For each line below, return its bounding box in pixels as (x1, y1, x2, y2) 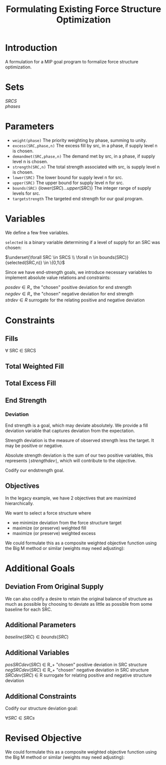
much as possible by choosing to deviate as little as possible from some (5, 601, 153, 607)
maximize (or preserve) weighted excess (12, 530, 96, 536)
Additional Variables (5, 648, 70, 657)
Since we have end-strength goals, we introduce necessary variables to (5, 269, 153, 275)
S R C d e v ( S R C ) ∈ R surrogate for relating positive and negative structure (5, 672, 152, 678)
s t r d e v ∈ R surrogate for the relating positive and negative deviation (5, 297, 145, 303)
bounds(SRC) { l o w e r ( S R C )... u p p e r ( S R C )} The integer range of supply (12, 185, 152, 191)
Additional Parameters (5, 621, 76, 629)
